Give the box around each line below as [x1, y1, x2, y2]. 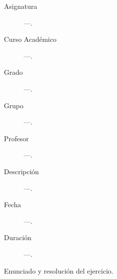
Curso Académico [4, 34, 57, 44]
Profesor [4, 133, 29, 143]
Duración [4, 232, 31, 243]
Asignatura [4, 1, 37, 11]
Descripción [4, 166, 39, 176]
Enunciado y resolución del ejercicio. [4, 265, 114, 276]
